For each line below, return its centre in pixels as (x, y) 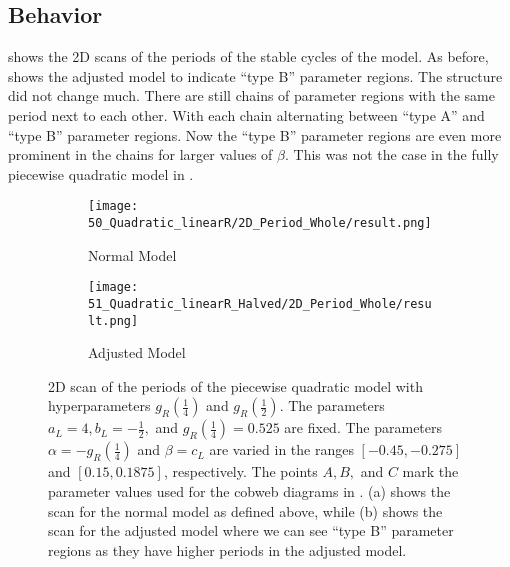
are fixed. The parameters (363, 427)
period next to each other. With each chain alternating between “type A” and (246, 114)
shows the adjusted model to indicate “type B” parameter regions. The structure (255, 75)
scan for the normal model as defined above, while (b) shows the (245, 510)
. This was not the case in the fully (391, 154)
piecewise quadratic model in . (101, 173)
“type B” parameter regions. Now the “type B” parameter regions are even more (255, 134)
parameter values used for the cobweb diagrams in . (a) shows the (249, 491)
